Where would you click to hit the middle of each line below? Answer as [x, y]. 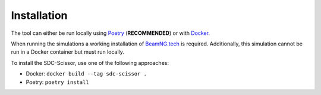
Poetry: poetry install [57, 82]
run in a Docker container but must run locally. [68, 52]
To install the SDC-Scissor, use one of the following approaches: [90, 63]
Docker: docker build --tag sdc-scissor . [86, 74]
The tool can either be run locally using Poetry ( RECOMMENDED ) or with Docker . [111, 33]
